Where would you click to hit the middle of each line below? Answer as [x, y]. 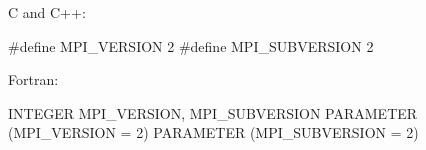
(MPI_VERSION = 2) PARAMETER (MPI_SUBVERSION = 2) [213, 132]
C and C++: [47, 12]
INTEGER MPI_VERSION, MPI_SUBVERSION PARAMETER [213, 112]
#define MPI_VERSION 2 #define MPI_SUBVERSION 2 [191, 45]
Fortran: [33, 79]
